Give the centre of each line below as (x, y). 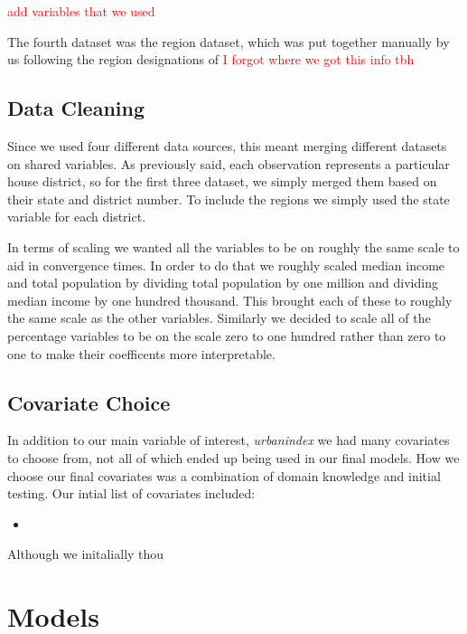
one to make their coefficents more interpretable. (141, 353)
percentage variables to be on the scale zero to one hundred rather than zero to (227, 335)
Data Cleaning (76, 108)
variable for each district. (77, 217)
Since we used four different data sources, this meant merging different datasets (227, 145)
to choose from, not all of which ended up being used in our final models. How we (233, 457)
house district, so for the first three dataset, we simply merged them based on (222, 181)
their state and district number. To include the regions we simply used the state (229, 199)
